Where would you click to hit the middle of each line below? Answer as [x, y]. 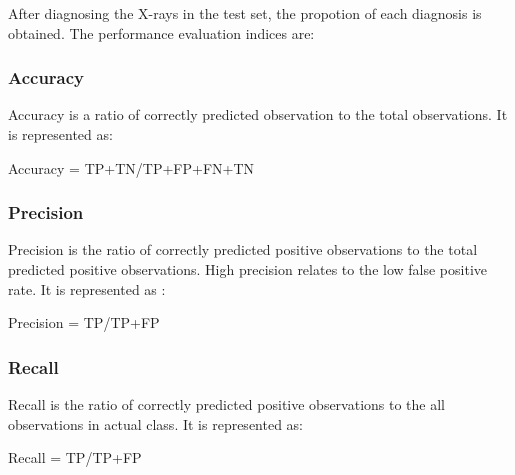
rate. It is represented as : [87, 288]
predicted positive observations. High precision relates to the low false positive [248, 269]
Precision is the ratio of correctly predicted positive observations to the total [243, 249]
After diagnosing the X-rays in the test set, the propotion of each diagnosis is [245, 13]
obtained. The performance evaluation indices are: [161, 32]
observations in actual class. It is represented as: [156, 423]
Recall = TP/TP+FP [75, 457]
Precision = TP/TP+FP [84, 322]
